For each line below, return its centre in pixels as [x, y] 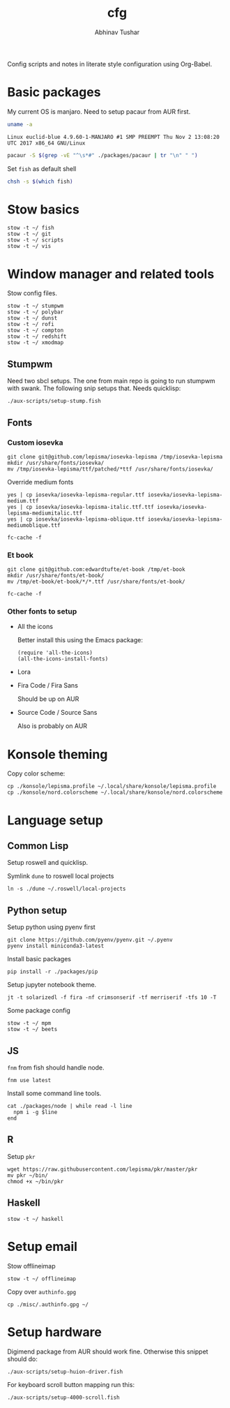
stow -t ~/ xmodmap [36, 343]
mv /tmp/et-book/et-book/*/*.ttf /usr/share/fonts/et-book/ [97, 582]
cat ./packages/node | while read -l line [70, 1106]
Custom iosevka [36, 443]
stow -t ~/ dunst [32, 318]
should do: [23, 1358]
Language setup [55, 820]
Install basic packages [39, 959]
